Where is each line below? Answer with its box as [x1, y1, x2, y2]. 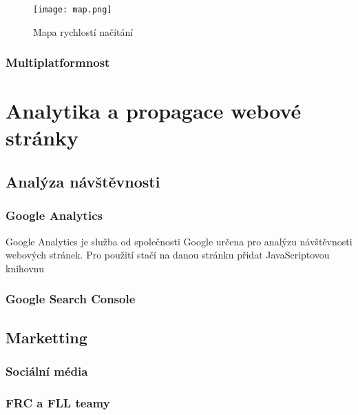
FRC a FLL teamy [6, 394, 110, 411]
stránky [6, 123, 79, 152]
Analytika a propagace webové [6, 97, 302, 125]
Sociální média [6, 362, 88, 379]
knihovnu [6, 261, 45, 275]
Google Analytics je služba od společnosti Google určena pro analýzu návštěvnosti [6, 234, 352, 248]
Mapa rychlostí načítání [33, 24, 134, 39]
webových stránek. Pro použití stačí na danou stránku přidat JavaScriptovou [6, 247, 330, 262]
